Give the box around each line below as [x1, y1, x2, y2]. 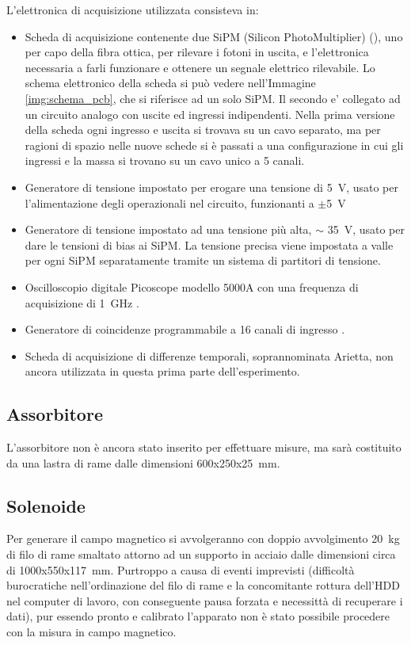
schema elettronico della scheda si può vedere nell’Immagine [25, 74, 316, 91]
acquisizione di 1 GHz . [25, 294, 139, 311]
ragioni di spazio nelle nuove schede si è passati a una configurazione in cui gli [25, 136, 404, 153]
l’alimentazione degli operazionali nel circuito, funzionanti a [25, 194, 314, 211]
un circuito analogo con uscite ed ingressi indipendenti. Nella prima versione [25, 105, 395, 122]
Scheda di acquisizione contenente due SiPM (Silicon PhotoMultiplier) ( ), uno [25, 28, 403, 44]
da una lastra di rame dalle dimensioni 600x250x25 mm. [6, 454, 280, 471]
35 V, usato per [327, 221, 405, 238]
